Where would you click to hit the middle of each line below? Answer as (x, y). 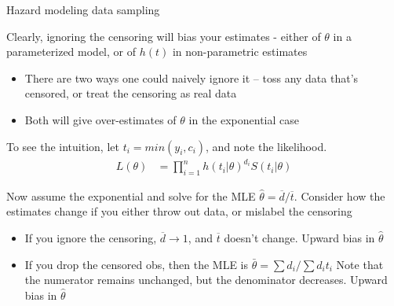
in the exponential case (244, 119)
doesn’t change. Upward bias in (299, 238)
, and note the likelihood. (266, 146)
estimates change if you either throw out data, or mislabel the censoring (179, 211)
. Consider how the (339, 195)
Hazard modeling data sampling (83, 9)
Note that (360, 264)
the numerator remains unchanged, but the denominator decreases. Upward (206, 280)
